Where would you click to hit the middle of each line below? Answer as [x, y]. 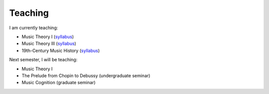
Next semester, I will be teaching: [43, 60]
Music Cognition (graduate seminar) [59, 83]
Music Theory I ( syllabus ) [48, 37]
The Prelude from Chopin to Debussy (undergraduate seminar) [86, 75]
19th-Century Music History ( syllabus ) [61, 50]
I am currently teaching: [34, 28]
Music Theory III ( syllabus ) [49, 44]
